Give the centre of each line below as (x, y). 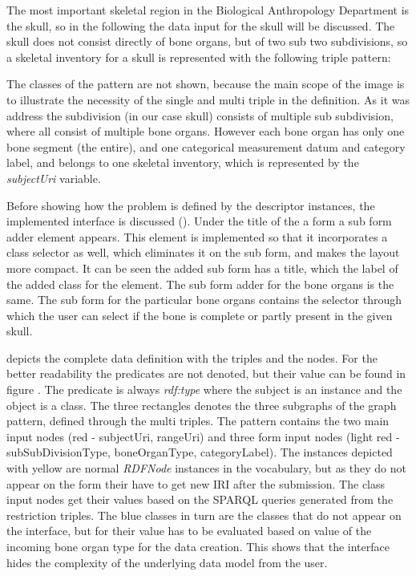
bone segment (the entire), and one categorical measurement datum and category (206, 146)
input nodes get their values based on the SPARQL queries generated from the (200, 499)
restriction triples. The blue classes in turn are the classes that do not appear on (204, 515)
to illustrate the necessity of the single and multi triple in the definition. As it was (208, 99)
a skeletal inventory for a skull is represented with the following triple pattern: (199, 57)
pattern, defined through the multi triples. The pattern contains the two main (198, 421)
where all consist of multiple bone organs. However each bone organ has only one (206, 131)
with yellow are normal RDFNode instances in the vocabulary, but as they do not (206, 468)
